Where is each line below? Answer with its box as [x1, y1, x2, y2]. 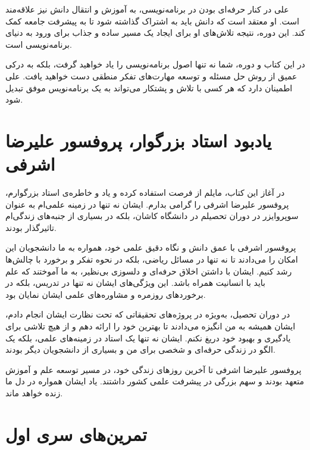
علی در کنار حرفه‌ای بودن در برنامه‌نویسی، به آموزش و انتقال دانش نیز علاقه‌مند [5, 3, 289, 15]
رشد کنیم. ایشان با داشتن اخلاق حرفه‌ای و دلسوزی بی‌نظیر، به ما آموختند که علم [5, 264, 292, 277]
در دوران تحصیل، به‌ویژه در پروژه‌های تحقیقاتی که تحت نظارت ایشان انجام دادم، [5, 308, 290, 320]
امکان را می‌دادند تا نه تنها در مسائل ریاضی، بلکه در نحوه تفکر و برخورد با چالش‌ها [5, 253, 298, 266]
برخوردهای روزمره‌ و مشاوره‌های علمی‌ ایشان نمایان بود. [5, 288, 206, 300]
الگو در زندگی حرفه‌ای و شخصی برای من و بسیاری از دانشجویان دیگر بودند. [5, 343, 275, 356]
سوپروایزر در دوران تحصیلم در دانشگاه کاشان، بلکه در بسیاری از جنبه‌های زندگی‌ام [5, 209, 299, 222]
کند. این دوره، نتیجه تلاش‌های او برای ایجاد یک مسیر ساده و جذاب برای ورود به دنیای [5, 26, 305, 39]
